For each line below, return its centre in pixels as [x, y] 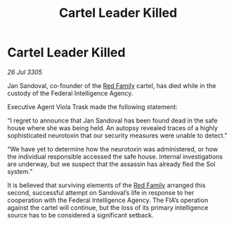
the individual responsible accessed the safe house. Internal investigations [115, 156]
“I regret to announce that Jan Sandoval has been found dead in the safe [112, 120]
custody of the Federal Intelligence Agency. [70, 93]
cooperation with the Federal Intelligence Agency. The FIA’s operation [108, 200]
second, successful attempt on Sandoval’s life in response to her [101, 192]
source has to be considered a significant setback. [80, 215]
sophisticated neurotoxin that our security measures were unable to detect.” [117, 135]
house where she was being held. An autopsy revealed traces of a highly [112, 127]
